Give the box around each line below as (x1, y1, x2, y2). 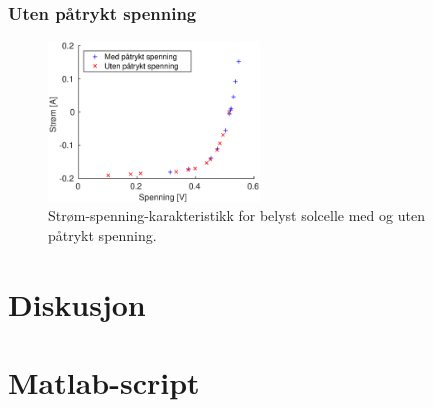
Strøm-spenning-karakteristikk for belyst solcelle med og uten (48, 205, 425, 226)
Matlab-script (8, 362, 200, 403)
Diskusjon (8, 283, 146, 324)
